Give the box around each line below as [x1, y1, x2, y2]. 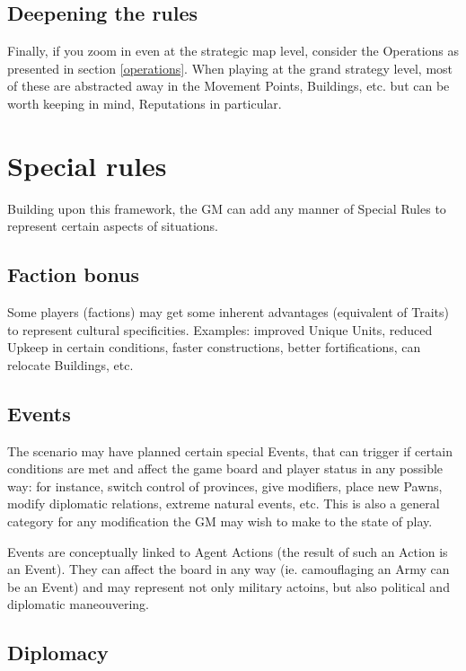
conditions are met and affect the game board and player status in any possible [7, 459, 444, 478]
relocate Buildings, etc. [7, 355, 134, 374]
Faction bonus [7, 260, 140, 288]
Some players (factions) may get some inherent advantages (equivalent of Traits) [7, 303, 450, 322]
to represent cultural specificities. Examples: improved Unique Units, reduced [7, 320, 433, 339]
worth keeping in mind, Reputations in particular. [7, 93, 282, 112]
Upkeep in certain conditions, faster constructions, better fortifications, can [7, 338, 421, 357]
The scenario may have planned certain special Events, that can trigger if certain [7, 441, 453, 460]
